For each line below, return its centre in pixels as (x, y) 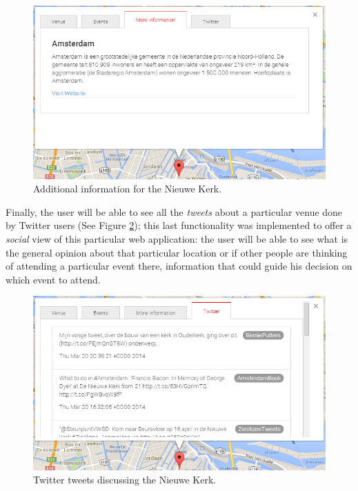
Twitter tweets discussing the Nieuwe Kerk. (125, 480)
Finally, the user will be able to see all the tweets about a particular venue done (174, 211)
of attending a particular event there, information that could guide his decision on (179, 266)
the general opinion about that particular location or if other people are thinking (177, 252)
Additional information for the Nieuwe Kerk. (128, 189)
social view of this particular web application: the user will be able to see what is (177, 239)
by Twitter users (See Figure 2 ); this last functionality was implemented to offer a (179, 225)
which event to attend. (53, 279)
